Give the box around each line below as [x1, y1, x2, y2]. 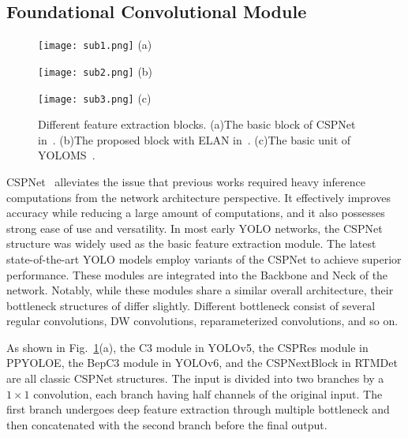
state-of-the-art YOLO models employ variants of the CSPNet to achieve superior [6, 250, 402, 267]
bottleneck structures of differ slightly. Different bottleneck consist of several [6, 297, 376, 313]
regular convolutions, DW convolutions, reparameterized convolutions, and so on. [6, 313, 399, 329]
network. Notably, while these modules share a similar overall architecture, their [6, 282, 394, 298]
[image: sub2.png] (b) [38, 62, 153, 79]
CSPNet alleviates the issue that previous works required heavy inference [6, 173, 365, 189]
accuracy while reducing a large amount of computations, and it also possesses [6, 204, 385, 221]
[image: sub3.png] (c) [38, 89, 152, 106]
